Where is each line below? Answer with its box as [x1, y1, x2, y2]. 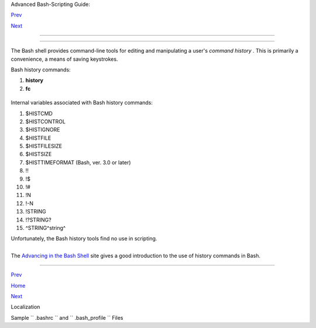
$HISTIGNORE [25, 126, 60, 133]
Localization [11, 303, 40, 310]
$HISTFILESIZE [25, 143, 63, 150]
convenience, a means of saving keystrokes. [11, 56, 118, 63]
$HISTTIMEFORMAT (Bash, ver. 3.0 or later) [25, 158, 131, 166]
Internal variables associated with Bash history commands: [11, 99, 153, 106]
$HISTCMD [25, 110, 53, 117]
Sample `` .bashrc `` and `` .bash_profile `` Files [11, 314, 123, 321]
